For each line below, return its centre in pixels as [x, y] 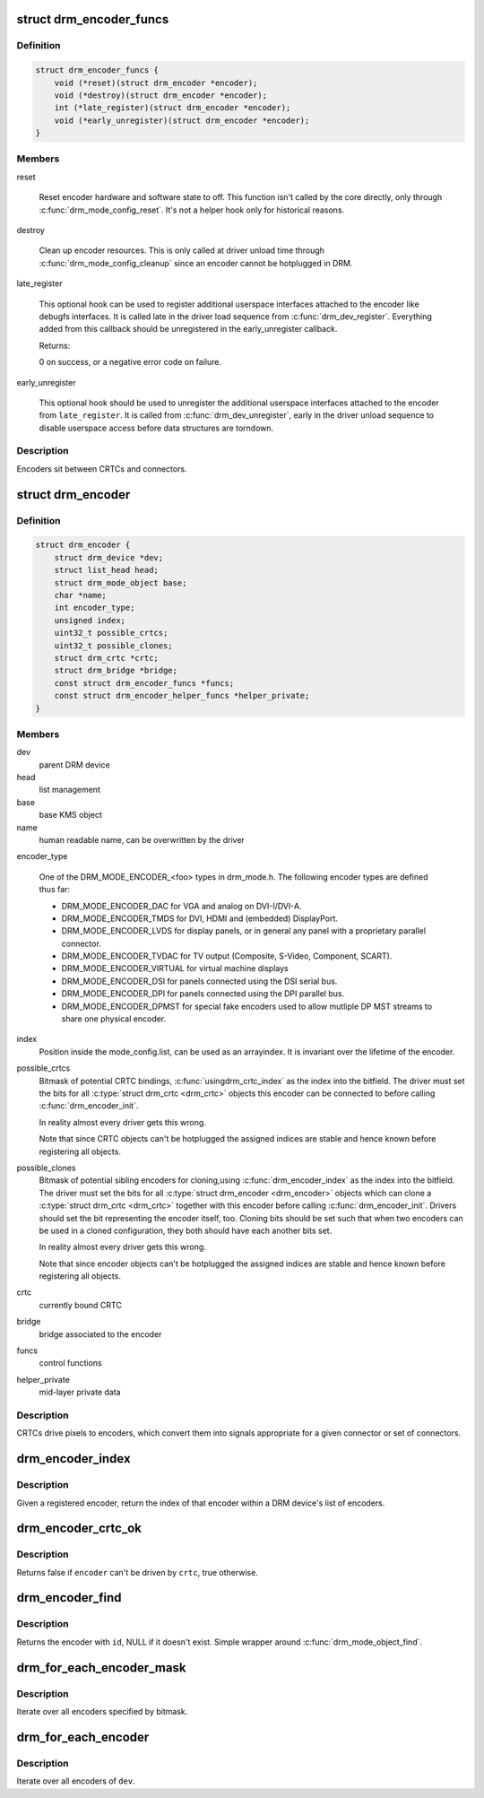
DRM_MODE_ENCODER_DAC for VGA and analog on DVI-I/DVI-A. [181, 906]
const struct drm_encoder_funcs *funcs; [144, 683]
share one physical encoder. [114, 1019]
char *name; [81, 595]
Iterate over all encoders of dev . [76, 1781]
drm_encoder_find [69, 1598]
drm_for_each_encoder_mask [101, 1668]
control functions [70, 1363]
